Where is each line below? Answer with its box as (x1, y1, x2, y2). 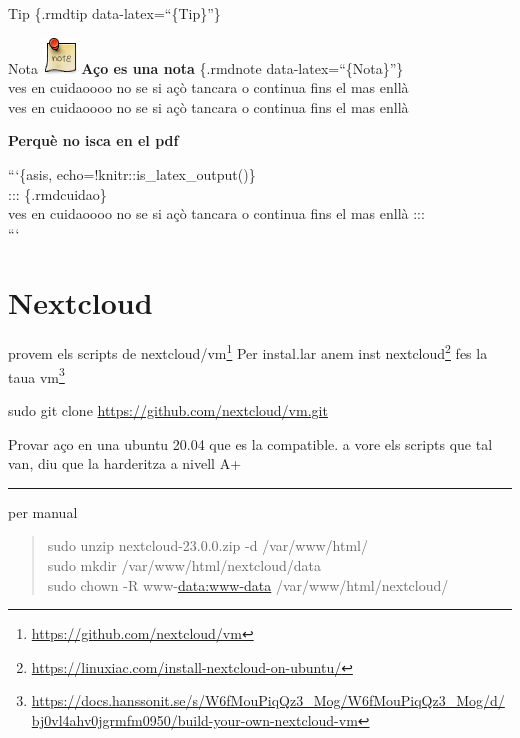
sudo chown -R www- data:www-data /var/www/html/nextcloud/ (47, 574, 449, 595)
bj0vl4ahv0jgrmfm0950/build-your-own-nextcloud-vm (31, 709, 358, 730)
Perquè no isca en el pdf (8, 130, 179, 151)
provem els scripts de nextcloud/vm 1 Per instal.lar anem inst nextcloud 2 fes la (8, 340, 488, 364)
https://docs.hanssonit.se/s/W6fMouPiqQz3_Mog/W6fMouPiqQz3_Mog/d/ (31, 690, 505, 711)
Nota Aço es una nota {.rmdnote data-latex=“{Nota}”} (8, 57, 404, 78)
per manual (8, 501, 78, 522)
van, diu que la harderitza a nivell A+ (8, 453, 242, 474)
